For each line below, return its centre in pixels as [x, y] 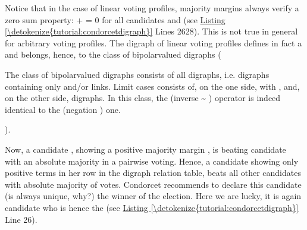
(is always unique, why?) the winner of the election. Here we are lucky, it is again [153, 196]
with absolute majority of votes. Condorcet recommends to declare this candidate [153, 184]
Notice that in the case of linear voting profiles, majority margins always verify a [152, 8]
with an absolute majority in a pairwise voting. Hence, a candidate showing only [152, 161]
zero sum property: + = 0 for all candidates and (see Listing [115, 19]
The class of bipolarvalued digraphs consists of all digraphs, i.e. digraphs [137, 74]
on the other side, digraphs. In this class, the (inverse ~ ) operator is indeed [143, 98]
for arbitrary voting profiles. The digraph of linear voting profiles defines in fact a [153, 42]
